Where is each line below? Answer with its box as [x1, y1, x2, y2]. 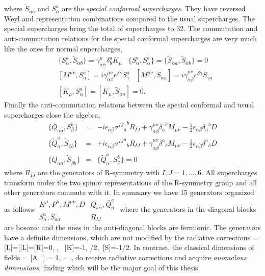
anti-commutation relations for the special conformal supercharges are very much [4, 33, 257, 43]
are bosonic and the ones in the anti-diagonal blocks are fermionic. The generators [4, 222, 261, 233]
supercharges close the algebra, [4, 109, 100, 120]
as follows [4, 204, 34, 214]
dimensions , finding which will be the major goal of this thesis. [4, 262, 200, 272]
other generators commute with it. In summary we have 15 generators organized [4, 187, 254, 198]
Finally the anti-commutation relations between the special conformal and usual [4, 99, 254, 110]
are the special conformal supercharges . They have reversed [62, 3, 246, 14]
